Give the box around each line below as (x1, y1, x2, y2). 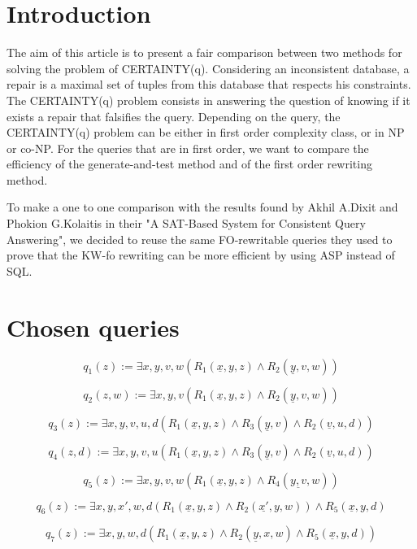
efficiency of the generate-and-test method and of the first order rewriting (7, 155, 372, 172)
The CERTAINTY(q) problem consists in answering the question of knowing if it (7, 91, 410, 108)
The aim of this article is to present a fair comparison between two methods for (7, 44, 402, 61)
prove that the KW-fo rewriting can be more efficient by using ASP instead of (7, 246, 395, 264)
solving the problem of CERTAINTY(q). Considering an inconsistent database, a (7, 59, 410, 76)
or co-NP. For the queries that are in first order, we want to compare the (7, 139, 369, 156)
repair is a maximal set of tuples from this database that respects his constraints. (7, 76, 411, 93)
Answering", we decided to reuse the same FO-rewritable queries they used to (7, 230, 393, 247)
